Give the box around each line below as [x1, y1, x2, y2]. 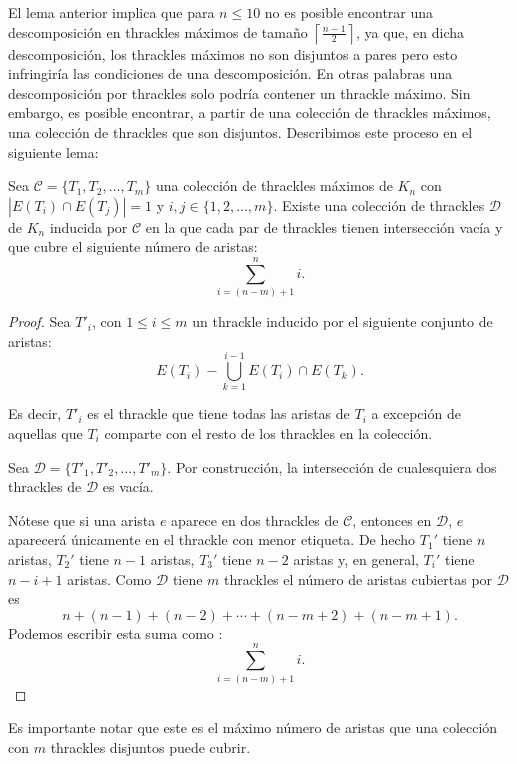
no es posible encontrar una [264, 2, 434, 22]
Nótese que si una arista [8, 509, 156, 530]
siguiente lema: [8, 141, 99, 162]
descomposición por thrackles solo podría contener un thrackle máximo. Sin [8, 82, 471, 103]
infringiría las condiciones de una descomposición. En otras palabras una [8, 63, 453, 84]
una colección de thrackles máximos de [155, 175, 393, 196]
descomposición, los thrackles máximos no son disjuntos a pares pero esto [8, 43, 458, 64]
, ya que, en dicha [355, 21, 465, 42]
